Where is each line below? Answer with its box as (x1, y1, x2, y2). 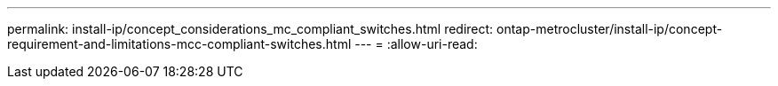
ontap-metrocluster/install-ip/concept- (496, 21, 723, 36)
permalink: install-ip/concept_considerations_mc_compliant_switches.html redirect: (7, 21, 494, 36)
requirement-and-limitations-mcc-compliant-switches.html (7, 36, 352, 51)
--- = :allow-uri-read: (354, 36, 478, 51)
